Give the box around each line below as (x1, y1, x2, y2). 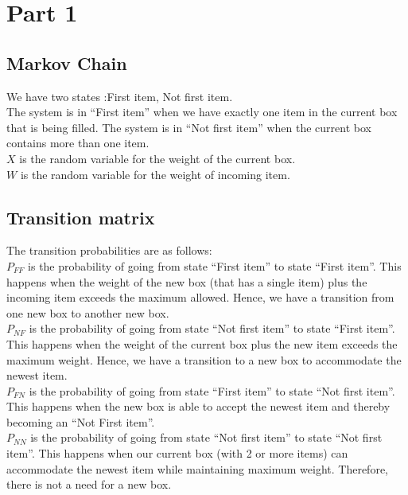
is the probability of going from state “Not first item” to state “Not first (30, 429, 383, 446)
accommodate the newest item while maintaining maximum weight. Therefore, (6, 460, 388, 477)
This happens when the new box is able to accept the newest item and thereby (6, 398, 391, 415)
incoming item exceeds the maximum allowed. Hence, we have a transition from (6, 289, 394, 306)
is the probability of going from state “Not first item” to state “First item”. (29, 320, 395, 337)
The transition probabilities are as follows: (6, 242, 212, 259)
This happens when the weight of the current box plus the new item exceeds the (6, 335, 398, 352)
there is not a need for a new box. (6, 476, 172, 493)
